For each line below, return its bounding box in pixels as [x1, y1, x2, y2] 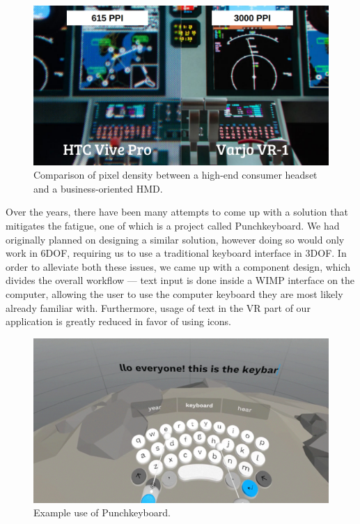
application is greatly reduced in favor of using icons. [6, 314, 231, 329]
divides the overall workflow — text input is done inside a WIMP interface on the [6, 273, 355, 287]
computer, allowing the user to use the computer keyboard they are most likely [6, 286, 343, 301]
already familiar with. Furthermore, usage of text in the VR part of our [6, 300, 311, 315]
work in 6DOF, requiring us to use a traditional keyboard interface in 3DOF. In [6, 246, 347, 260]
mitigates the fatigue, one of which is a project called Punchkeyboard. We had [6, 218, 340, 232]
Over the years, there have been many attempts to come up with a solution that [6, 204, 348, 219]
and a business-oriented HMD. [33, 181, 163, 195]
